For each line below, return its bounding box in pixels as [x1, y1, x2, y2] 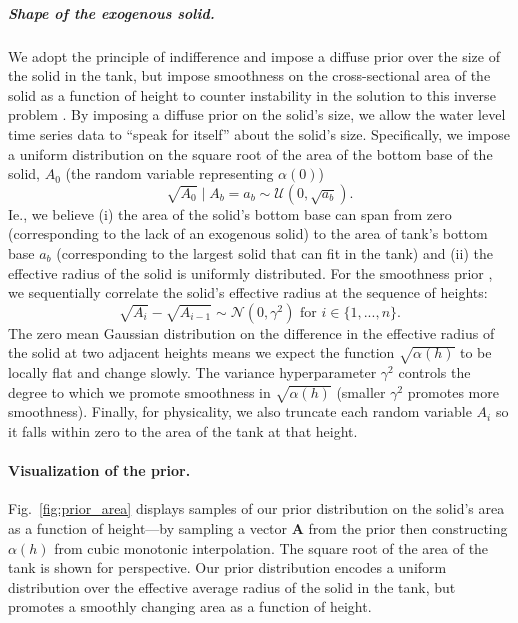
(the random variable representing [65, 163, 274, 184]
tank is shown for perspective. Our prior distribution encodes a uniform [8, 557, 447, 578]
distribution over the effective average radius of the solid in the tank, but [8, 576, 456, 597]
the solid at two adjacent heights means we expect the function [8, 342, 395, 363]
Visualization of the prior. [8, 460, 191, 481]
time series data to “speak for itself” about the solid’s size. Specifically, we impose [8, 123, 510, 144]
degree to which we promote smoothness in [8, 381, 271, 402]
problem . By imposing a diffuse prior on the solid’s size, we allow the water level [8, 104, 506, 125]
